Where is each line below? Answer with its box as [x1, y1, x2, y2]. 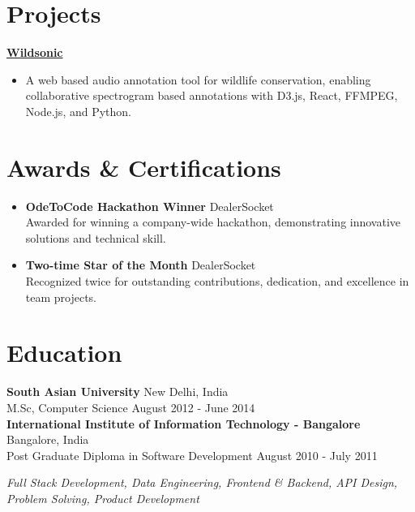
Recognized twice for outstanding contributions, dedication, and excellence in [25, 273, 409, 289]
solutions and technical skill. [25, 229, 166, 246]
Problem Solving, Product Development [6, 489, 199, 506]
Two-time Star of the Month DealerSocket [25, 256, 256, 273]
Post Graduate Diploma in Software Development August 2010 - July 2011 [6, 446, 378, 463]
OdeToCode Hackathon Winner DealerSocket [25, 197, 274, 214]
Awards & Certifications [6, 150, 281, 183]
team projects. [25, 288, 97, 305]
